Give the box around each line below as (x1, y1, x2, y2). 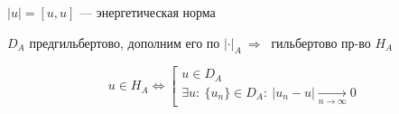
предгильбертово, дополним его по (29, 33, 220, 52)
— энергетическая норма (79, 3, 216, 21)
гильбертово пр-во (271, 33, 371, 52)
